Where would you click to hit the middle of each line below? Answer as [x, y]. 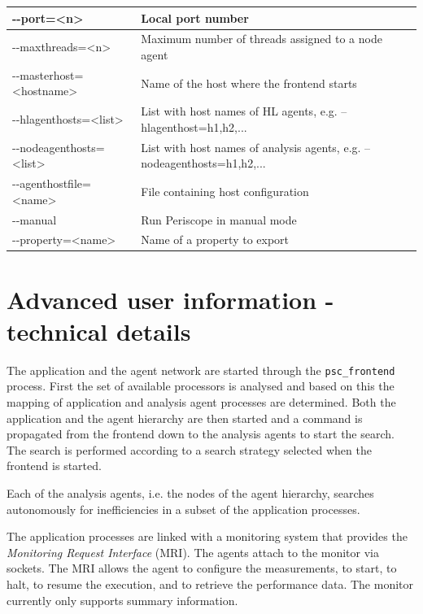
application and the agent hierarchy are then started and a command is [185, 418]
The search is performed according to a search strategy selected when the [189, 449]
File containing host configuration [225, 191]
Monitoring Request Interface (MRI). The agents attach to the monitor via [193, 552]
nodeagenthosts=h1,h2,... [203, 163]
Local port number [195, 17]
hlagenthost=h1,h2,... [194, 126]
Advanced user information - [170, 299]
